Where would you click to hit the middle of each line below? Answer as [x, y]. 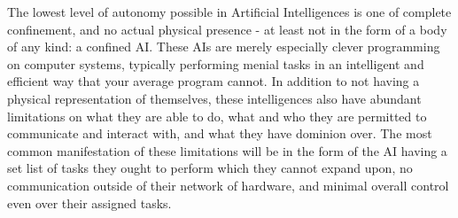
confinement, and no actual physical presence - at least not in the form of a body [227, 29]
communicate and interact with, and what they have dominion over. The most [220, 133]
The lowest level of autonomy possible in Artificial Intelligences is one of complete [229, 12]
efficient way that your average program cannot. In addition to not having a [213, 81]
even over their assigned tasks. [89, 202]
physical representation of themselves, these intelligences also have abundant [214, 98]
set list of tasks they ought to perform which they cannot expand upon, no [210, 168]
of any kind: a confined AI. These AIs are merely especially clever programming [224, 47]
